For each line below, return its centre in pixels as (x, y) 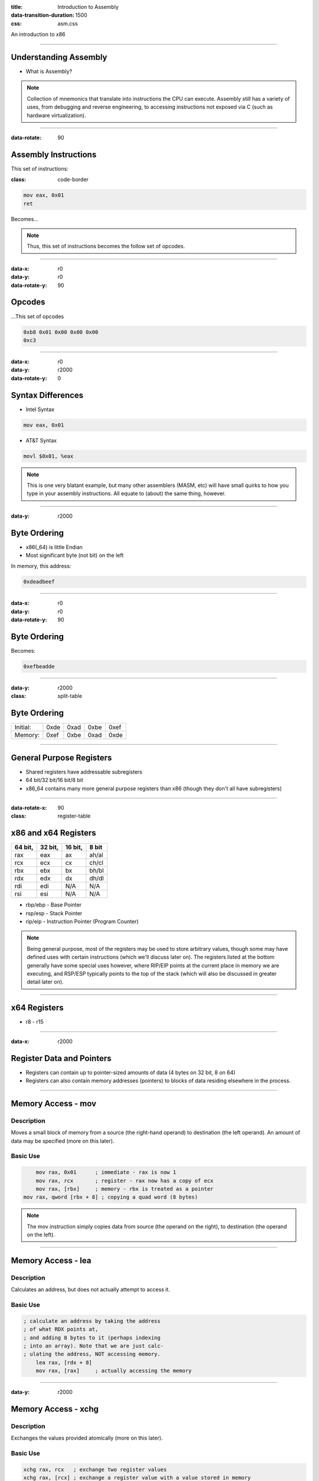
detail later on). (45, 982)
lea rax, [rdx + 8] (64, 1362)
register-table (74, 816)
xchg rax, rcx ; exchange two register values (95, 1469)
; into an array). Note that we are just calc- (93, 1346)
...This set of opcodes (38, 316)
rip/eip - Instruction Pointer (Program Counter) (82, 922)
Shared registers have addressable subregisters (84, 772)
